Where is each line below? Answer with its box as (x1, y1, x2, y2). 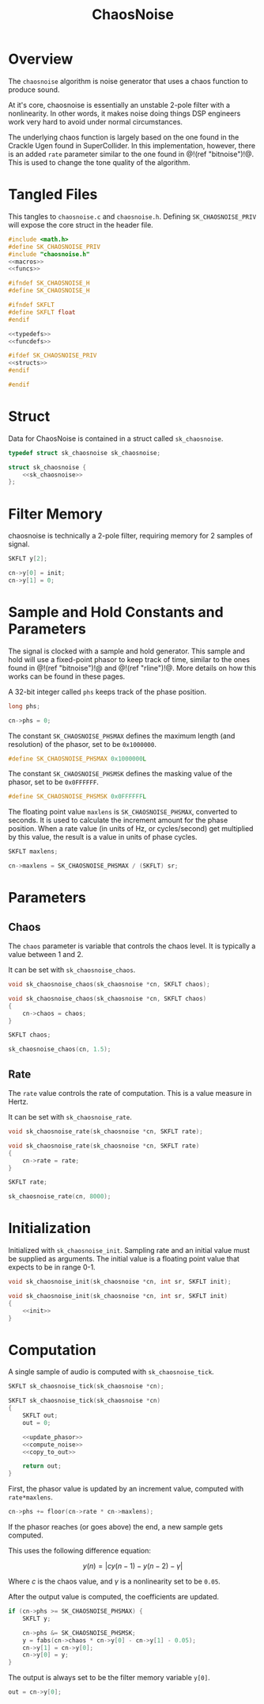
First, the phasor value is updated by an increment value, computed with (8, 1484, 244, 1494)
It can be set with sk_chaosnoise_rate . (8, 1112, 132, 1121)
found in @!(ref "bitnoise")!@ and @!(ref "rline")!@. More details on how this (8, 663, 257, 672)
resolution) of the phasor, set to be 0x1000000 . (8, 739, 157, 749)
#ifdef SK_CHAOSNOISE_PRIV (8, 351, 97, 360)
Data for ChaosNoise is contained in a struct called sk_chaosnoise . (8, 434, 224, 443)
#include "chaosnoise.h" (8, 250, 90, 258)
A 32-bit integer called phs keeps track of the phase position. (8, 687, 207, 696)
